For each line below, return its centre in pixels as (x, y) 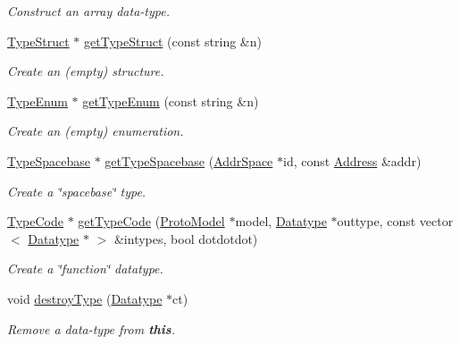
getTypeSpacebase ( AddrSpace (189, 160)
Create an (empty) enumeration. (96, 131)
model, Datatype (281, 221)
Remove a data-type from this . (91, 328)
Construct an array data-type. (88, 11)
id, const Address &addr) (352, 160)
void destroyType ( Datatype (85, 298)
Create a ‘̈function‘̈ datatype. (85, 268)
